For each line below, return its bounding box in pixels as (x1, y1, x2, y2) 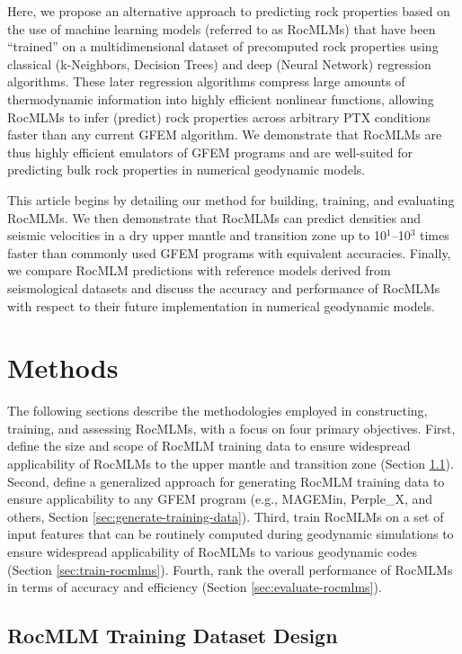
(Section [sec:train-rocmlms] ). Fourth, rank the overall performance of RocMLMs (7, 560, 453, 578)
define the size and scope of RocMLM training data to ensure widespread (7, 436, 411, 455)
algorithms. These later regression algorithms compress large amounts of (7, 72, 405, 91)
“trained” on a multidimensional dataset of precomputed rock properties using (7, 37, 439, 56)
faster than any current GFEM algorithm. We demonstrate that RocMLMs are (7, 125, 442, 144)
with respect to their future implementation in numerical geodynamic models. (7, 296, 435, 315)
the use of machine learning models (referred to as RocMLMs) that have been (7, 19, 436, 38)
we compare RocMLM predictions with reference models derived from (7, 261, 391, 280)
